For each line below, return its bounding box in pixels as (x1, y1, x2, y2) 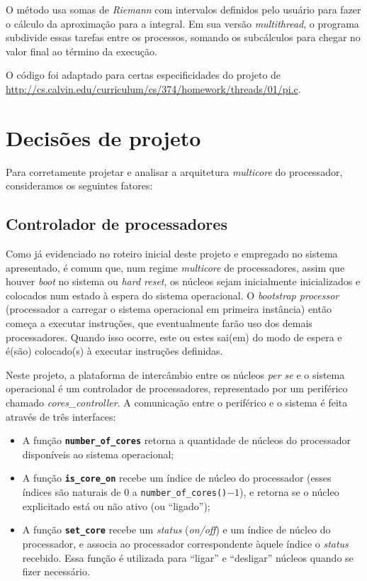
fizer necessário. (22, 564, 90, 579)
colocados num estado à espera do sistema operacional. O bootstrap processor (6, 287, 339, 302)
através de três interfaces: (6, 409, 116, 424)
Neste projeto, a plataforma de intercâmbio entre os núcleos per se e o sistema (6, 367, 345, 382)
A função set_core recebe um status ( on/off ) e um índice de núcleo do (22, 522, 331, 537)
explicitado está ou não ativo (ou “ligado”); (22, 498, 210, 513)
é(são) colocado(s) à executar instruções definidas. (6, 343, 223, 358)
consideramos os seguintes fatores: (6, 178, 153, 193)
